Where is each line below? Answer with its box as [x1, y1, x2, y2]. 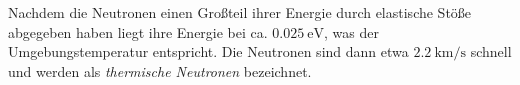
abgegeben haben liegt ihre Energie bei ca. [8, 21, 268, 42]
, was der [324, 21, 379, 42]
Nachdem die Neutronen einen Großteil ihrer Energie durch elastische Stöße [8, 2, 472, 22]
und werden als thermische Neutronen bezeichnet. [8, 60, 312, 81]
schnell [470, 41, 512, 62]
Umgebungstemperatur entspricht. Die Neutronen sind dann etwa [8, 41, 409, 62]
